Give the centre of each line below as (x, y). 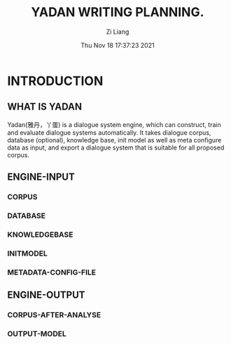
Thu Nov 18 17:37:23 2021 (118, 45)
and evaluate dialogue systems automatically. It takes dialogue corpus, (109, 132)
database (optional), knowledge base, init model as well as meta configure (114, 140)
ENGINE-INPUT (41, 177)
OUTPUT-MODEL (37, 333)
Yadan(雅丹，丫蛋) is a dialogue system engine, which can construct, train (114, 124)
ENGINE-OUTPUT (46, 295)
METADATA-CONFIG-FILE (52, 272)
